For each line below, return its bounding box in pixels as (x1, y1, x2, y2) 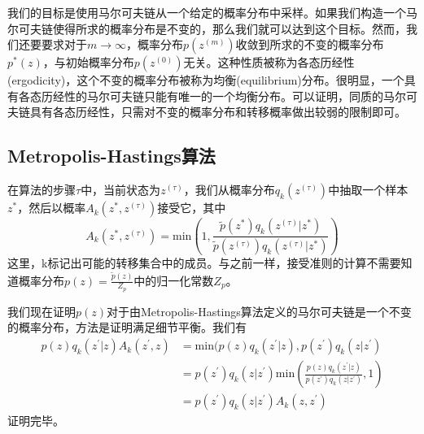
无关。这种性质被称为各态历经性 (183, 54, 355, 71)
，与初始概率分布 (42, 54, 134, 71)
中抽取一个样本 (328, 181, 409, 198)
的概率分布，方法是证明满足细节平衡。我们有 (7, 319, 247, 336)
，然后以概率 (17, 199, 86, 216)
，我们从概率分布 (183, 181, 275, 198)
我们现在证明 (7, 302, 76, 319)
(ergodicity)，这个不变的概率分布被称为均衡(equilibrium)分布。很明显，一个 (7, 72, 404, 89)
